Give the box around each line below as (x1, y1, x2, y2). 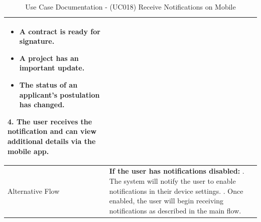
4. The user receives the (8, 116, 92, 126)
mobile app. (8, 145, 49, 156)
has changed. (19, 99, 65, 110)
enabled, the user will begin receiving (109, 195, 224, 206)
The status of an (19, 79, 78, 90)
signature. (19, 36, 55, 46)
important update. (19, 62, 85, 73)
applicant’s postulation (19, 89, 100, 100)
